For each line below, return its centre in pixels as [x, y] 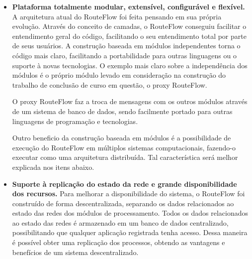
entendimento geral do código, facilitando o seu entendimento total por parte [129, 36]
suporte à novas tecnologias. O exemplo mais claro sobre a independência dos [130, 65]
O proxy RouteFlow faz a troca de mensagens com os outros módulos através [130, 101]
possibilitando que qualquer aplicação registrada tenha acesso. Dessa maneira [130, 232]
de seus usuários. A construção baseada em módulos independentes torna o [126, 46]
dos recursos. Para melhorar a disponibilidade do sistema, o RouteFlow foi [128, 194]
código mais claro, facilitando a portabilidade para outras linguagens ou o [124, 55]
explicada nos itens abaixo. [53, 167]
